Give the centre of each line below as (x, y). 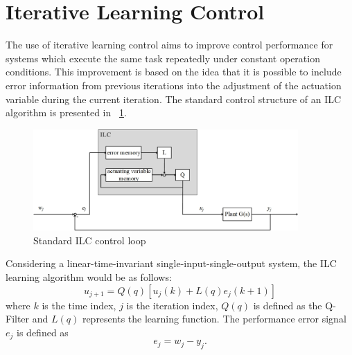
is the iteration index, (172, 305)
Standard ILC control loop (90, 240)
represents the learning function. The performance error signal (214, 319)
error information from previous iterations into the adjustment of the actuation (174, 85)
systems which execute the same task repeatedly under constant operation (163, 58)
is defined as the (288, 305)
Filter (18, 319)
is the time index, (79, 305)
